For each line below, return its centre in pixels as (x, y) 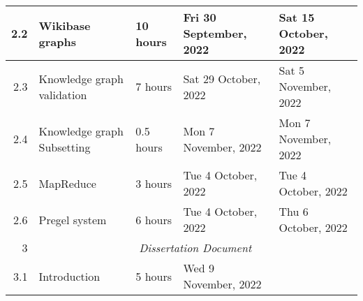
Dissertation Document (195, 248)
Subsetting (65, 147)
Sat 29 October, (222, 78)
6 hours (154, 219)
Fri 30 (200, 17)
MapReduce (67, 183)
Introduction (69, 276)
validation (63, 94)
